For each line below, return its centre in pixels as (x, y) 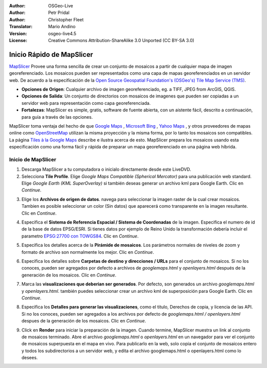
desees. (30, 358)
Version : (18, 33)
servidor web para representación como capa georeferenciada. (86, 103)
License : (18, 40)
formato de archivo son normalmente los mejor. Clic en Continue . (88, 252)
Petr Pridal (59, 13)
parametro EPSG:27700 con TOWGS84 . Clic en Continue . (80, 236)
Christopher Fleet (66, 19)
